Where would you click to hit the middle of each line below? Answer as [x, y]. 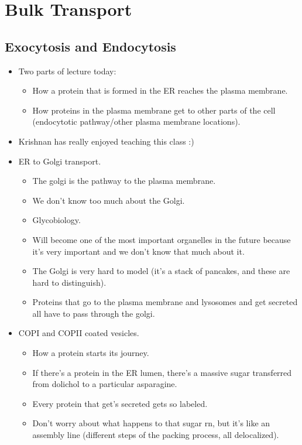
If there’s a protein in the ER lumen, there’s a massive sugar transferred [162, 372]
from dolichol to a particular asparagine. [105, 384]
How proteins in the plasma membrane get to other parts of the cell [154, 110]
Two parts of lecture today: [67, 71]
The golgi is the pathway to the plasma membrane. [124, 181]
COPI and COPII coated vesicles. [79, 333]
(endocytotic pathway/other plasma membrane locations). [136, 121]
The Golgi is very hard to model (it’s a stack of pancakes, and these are [161, 271]
